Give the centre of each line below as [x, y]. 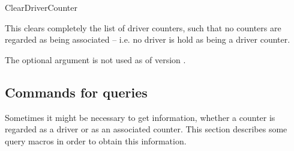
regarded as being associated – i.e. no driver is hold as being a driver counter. [148, 39]
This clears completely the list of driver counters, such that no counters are [143, 27]
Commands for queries [76, 92]
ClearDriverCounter [41, 7]
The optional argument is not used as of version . [95, 59]
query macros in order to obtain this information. [96, 140]
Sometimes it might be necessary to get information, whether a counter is [140, 117]
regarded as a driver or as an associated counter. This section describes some [146, 129]
